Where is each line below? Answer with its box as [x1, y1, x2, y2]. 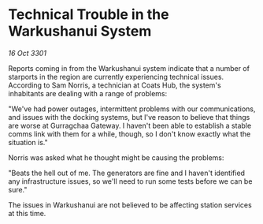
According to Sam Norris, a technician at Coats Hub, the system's [8, 80, 222, 90]
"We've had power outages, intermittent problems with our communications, [8, 104, 256, 114]
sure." [8, 185, 28, 194]
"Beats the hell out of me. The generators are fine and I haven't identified [8, 168, 246, 177]
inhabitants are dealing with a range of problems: [8, 88, 168, 98]
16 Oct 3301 [8, 48, 47, 58]
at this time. [8, 208, 46, 218]
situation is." [8, 137, 49, 147]
